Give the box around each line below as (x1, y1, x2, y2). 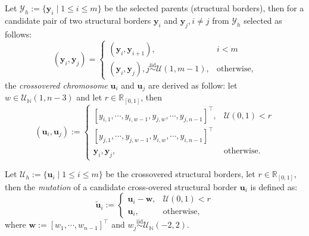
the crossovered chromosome (5, 78, 108, 91)
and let (76, 91, 102, 103)
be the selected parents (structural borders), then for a (104, 2, 304, 14)
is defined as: (250, 180, 298, 193)
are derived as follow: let (148, 78, 238, 91)
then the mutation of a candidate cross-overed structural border (5, 180, 238, 193)
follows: (5, 27, 32, 40)
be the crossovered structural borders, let (105, 168, 255, 180)
